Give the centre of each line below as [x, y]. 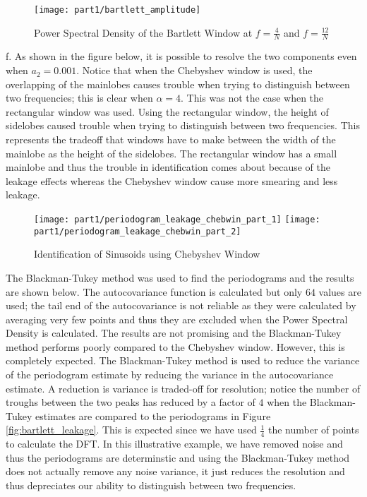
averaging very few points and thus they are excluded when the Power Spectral [177, 319]
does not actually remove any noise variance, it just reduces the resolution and [175, 471]
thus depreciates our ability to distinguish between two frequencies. [151, 485]
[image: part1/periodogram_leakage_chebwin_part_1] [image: [177, 220]
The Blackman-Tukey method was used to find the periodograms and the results [180, 277]
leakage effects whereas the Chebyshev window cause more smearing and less [172, 180]
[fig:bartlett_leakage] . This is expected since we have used [131, 430]
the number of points [314, 430]
